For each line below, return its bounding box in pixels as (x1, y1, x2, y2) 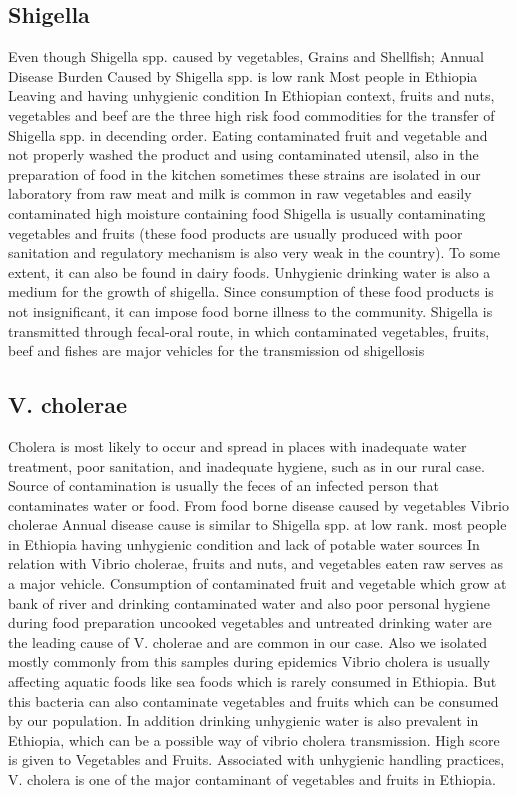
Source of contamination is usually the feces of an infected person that (8, 475, 439, 496)
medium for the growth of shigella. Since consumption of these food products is (8, 281, 494, 302)
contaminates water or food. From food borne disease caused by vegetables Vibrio (8, 494, 509, 515)
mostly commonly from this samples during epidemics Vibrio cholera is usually (8, 651, 491, 672)
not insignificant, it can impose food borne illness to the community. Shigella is (8, 300, 493, 321)
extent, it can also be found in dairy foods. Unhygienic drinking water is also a (8, 261, 491, 282)
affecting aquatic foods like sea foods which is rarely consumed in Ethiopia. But (8, 671, 497, 692)
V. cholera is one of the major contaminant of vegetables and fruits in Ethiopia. (8, 769, 496, 789)
